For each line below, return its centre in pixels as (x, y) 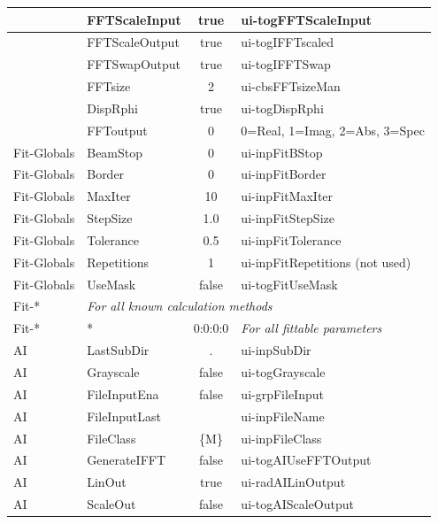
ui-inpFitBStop (282, 152)
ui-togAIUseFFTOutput (306, 460)
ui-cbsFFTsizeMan (291, 86)
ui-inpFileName (283, 416)
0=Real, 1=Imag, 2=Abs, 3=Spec (333, 130)
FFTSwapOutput (134, 64)
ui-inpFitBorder (284, 174)
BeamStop (115, 152)
